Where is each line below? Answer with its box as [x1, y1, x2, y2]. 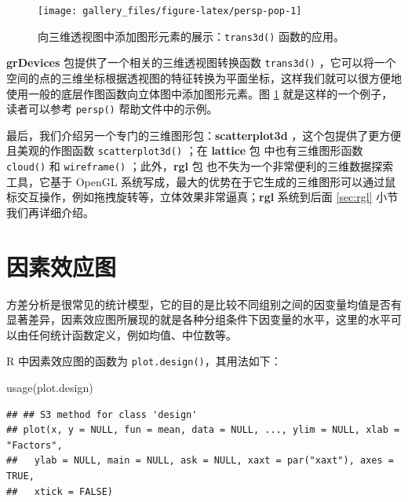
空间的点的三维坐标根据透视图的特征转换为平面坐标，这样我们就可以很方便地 [6, 69, 402, 86]
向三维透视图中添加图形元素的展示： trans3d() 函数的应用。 [38, 27, 345, 44]
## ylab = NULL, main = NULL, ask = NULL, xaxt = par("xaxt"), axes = [6, 455, 394, 467]
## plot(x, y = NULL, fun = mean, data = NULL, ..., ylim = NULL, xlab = [6, 424, 400, 436]
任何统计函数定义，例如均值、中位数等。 [27, 326, 237, 343]
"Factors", [6, 439, 63, 451]
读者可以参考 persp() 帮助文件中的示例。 [6, 101, 218, 117]
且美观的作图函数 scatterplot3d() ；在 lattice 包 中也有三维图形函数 [6, 142, 363, 159]
